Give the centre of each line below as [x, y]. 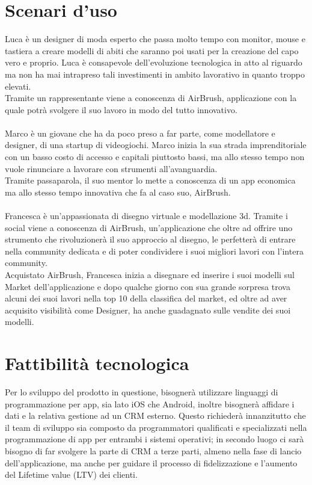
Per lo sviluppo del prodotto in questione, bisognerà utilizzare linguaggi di [142, 392]
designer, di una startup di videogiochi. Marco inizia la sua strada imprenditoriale [156, 145]
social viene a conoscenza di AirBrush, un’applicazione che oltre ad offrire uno [149, 227]
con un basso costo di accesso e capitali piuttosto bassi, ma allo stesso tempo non [155, 157]
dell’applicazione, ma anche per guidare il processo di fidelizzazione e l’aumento [151, 462]
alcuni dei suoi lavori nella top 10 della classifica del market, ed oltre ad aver [146, 298]
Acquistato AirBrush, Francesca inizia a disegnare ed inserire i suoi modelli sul [150, 274]
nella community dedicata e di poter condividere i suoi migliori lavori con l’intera [154, 251]
